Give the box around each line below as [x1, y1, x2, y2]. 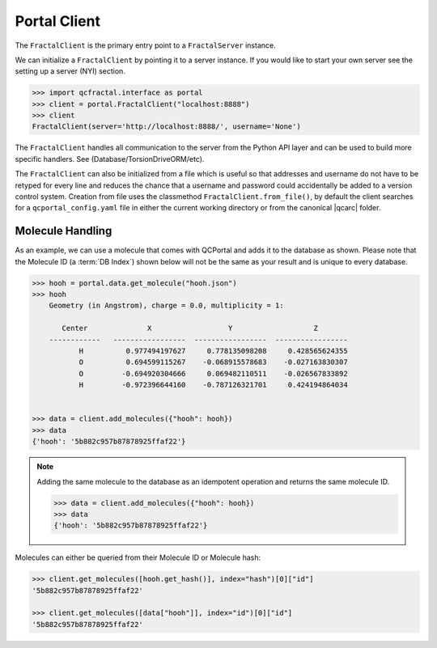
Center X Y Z [62, 324, 319, 333]
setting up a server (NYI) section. [15, 66, 125, 76]
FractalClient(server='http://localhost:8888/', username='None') [32, 122, 301, 131]
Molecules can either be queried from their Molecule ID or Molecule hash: [15, 553, 261, 562]
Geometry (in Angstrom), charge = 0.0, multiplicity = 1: [49, 301, 284, 311]
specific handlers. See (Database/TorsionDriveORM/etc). [15, 154, 205, 163]
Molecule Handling [15, 224, 112, 238]
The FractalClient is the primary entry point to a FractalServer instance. [15, 40, 276, 50]
